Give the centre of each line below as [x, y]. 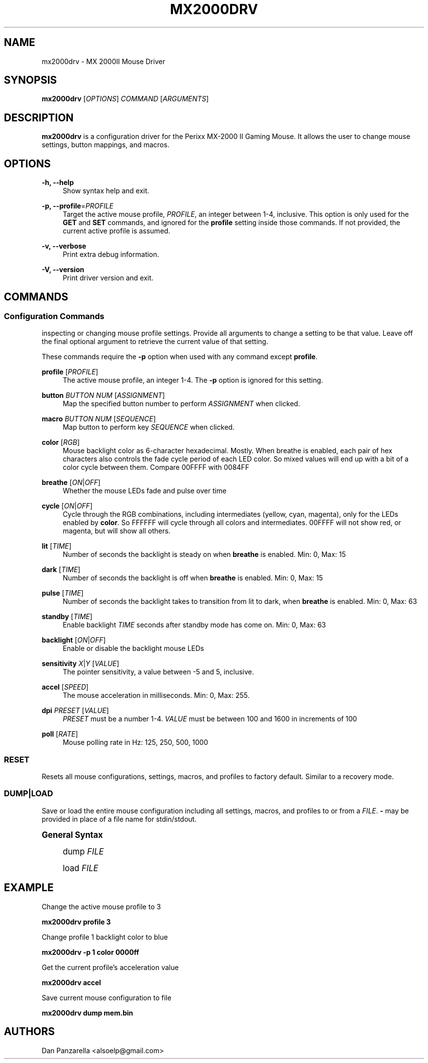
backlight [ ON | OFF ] [74, 640]
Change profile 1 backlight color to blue [105, 937]
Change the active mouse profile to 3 [101, 906]
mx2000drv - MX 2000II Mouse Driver [103, 61]
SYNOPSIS [31, 80]
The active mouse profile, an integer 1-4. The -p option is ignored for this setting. [193, 380]
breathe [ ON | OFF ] [71, 483]
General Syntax [72, 835]
